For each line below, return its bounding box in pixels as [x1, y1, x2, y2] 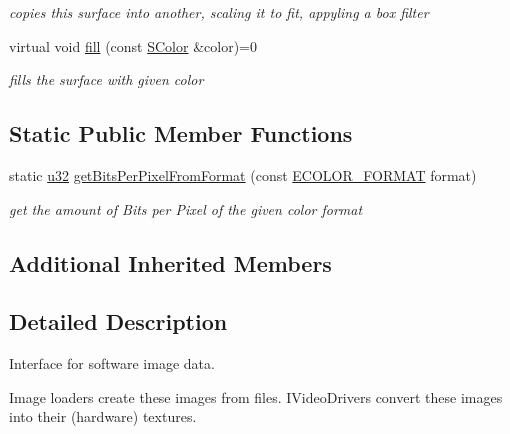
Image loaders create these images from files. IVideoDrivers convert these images [9, 386, 503, 407]
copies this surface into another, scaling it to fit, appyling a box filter [9, 2, 429, 22]
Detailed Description [9, 306, 228, 337]
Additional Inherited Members [9, 247, 332, 278]
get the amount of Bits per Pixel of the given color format [9, 198, 363, 219]
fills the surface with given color [9, 69, 204, 90]
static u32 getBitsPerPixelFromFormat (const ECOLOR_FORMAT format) [9, 164, 477, 185]
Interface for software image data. [9, 353, 215, 374]
